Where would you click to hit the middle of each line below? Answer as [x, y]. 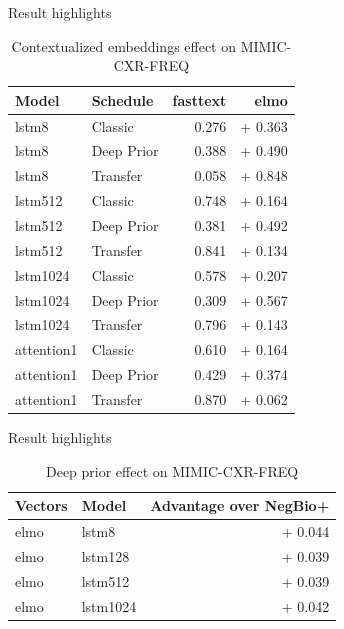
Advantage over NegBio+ [240, 505]
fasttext [199, 99]
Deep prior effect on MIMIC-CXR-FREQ [172, 470]
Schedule [122, 99]
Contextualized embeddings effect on [124, 45]
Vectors [41, 505]
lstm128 [105, 555]
